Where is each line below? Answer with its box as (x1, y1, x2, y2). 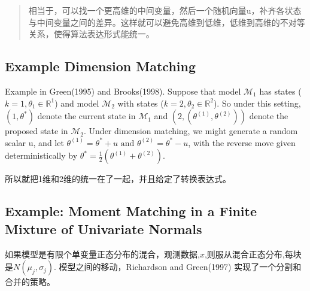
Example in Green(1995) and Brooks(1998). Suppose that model (5, 84, 241, 97)
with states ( (117, 96, 164, 109)
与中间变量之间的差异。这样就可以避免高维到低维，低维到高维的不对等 (28, 16, 305, 28)
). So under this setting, (213, 96, 301, 109)
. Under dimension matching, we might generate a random (84, 125, 298, 137)
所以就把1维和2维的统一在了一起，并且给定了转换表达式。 (5, 172, 231, 185)
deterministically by (5, 149, 78, 162)
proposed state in (5, 125, 68, 137)
